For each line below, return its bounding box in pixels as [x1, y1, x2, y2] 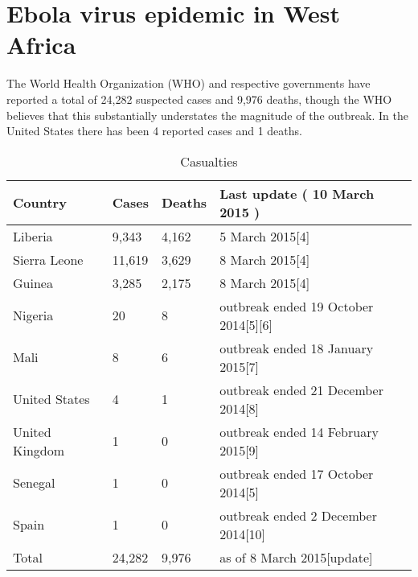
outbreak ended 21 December [219, 380, 383, 399]
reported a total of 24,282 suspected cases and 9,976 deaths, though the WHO [6, 90, 392, 107]
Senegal [13, 473, 55, 493]
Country [13, 193, 67, 212]
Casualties [180, 151, 238, 171]
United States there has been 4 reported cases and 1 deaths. [6, 122, 302, 139]
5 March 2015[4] [219, 226, 310, 245]
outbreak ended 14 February [219, 422, 379, 441]
